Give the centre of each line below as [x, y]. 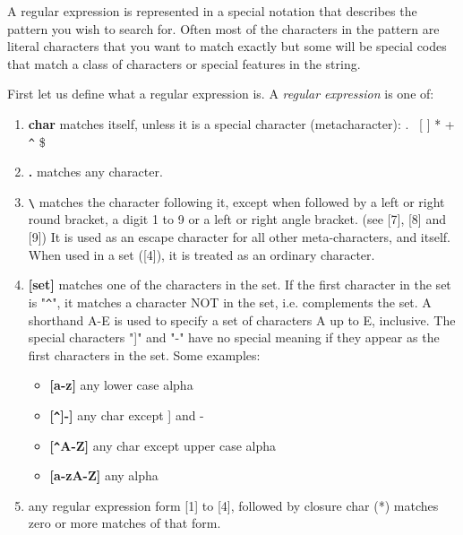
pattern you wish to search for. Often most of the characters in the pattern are [223, 28]
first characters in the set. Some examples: [144, 354]
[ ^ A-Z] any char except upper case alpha [163, 445]
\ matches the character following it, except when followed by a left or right [236, 201]
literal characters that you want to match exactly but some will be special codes [227, 46]
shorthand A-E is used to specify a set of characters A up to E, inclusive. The [242, 319]
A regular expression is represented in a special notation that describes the [212, 11]
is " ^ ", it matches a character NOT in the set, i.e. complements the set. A [230, 302]
